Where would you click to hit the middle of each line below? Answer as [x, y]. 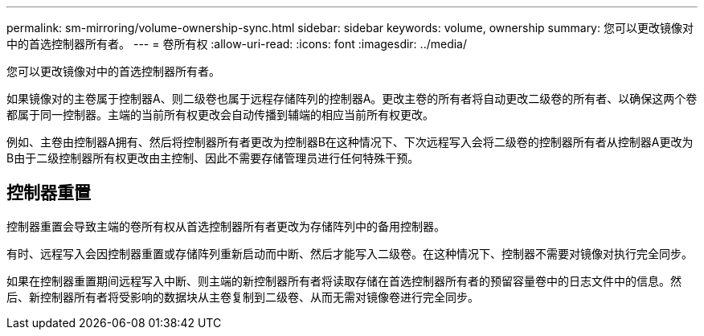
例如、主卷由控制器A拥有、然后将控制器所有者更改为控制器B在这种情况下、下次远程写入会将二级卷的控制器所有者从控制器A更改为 [350, 142]
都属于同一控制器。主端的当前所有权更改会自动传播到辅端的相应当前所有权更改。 [220, 115]
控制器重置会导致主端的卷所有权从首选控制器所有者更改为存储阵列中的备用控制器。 [226, 226]
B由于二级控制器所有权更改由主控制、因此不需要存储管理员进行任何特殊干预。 [213, 158]
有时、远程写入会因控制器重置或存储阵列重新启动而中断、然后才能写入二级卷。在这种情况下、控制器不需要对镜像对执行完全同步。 [350, 253]
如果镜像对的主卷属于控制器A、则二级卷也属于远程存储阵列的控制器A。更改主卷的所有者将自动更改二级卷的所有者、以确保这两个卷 [352, 98]
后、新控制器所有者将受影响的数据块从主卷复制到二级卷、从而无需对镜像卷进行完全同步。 [243, 297]
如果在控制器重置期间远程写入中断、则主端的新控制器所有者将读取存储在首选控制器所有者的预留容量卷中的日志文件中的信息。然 [344, 281]
